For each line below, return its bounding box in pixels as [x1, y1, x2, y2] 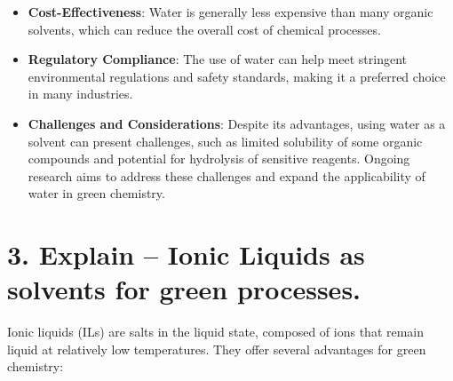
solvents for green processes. [7, 271, 362, 307]
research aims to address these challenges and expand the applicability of [28, 166, 425, 185]
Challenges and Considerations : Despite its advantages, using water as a [28, 114, 446, 132]
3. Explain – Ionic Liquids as [7, 236, 365, 273]
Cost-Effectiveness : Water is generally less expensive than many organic [28, 3, 433, 20]
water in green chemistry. [28, 184, 165, 202]
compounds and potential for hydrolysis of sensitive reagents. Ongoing [28, 149, 410, 168]
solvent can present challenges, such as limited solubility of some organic [28, 131, 423, 150]
